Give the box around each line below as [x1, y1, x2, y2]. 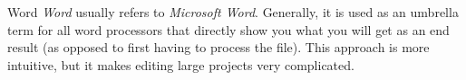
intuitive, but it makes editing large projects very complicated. [7, 55, 354, 74]
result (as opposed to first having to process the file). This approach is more [7, 38, 430, 57]
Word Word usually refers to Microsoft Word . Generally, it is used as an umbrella [7, 3, 459, 21]
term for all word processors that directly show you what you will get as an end [7, 20, 450, 39]
